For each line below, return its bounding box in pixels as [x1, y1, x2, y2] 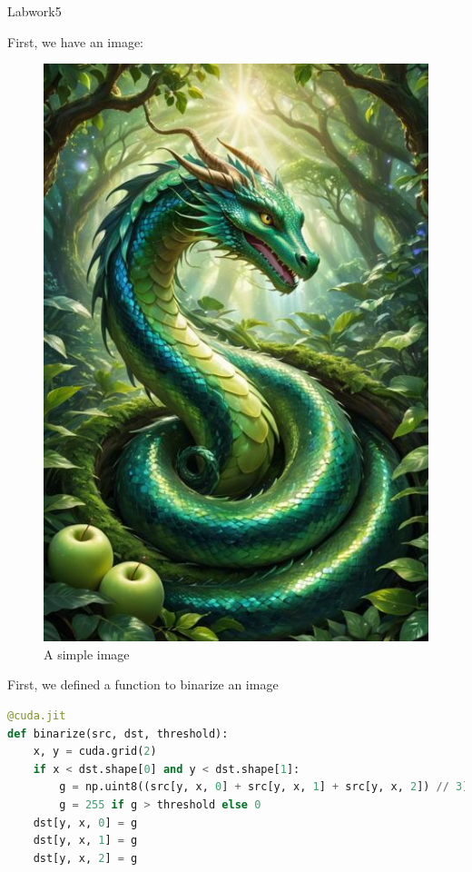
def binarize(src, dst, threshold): [7, 727, 229, 740]
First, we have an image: [7, 32, 144, 51]
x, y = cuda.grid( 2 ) [33, 745, 157, 758]
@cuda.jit [7, 708, 66, 722]
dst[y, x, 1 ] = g [33, 834, 138, 847]
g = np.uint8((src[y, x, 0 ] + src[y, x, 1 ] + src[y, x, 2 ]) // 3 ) [59, 780, 469, 794]
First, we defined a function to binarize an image [7, 675, 279, 694]
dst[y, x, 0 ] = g [33, 816, 138, 829]
